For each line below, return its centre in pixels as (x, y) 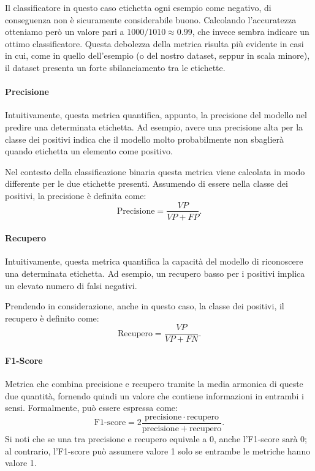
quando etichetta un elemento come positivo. (89, 151)
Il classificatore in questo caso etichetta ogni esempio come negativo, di (138, 7)
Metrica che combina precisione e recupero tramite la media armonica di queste (154, 384)
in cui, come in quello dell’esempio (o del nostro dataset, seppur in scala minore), (157, 55)
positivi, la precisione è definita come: (76, 195)
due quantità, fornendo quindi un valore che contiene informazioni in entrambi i (154, 395)
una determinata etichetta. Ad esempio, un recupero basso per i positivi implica (155, 273)
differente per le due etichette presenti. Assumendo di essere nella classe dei (146, 183)
